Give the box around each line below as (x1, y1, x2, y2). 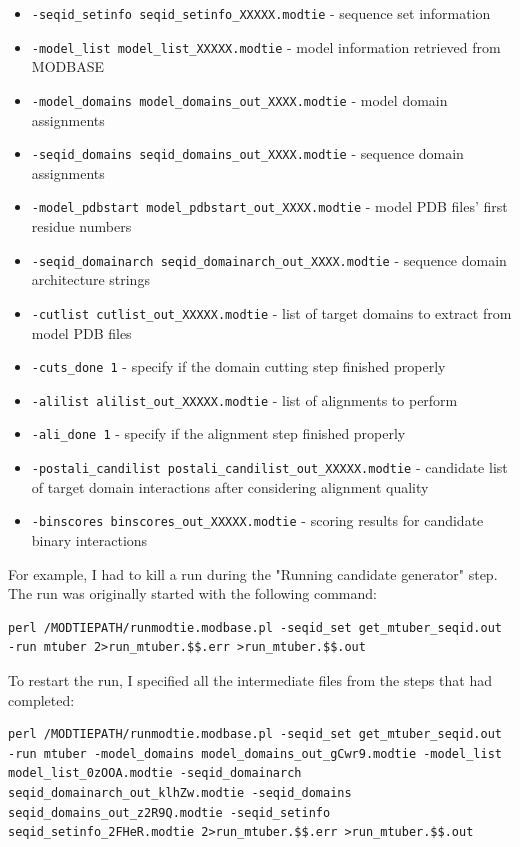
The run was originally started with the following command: (8, 583, 377, 604)
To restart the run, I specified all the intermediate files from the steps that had (8, 670, 492, 690)
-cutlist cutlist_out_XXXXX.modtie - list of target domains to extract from (31, 302, 512, 323)
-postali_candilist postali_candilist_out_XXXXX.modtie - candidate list (31, 457, 508, 478)
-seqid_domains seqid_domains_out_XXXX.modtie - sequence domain (31, 143, 464, 164)
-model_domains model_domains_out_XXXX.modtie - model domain (31, 89, 448, 110)
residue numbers (31, 216, 132, 237)
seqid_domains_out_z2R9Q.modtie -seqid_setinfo (8, 805, 331, 820)
